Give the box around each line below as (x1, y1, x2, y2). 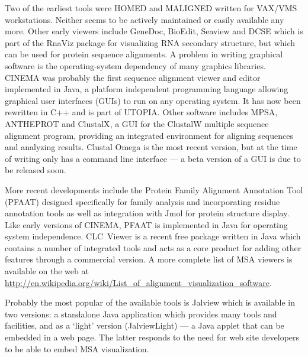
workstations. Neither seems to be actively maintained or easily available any (5, 13, 284, 25)
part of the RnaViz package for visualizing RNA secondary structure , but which (5, 36, 296, 48)
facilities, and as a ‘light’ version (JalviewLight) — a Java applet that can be (5, 319, 284, 332)
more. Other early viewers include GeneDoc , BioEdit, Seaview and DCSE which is (5, 25, 303, 37)
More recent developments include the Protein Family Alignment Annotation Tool (5, 183, 303, 196)
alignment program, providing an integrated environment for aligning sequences (5, 129, 293, 141)
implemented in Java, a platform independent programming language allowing (5, 83, 288, 95)
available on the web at (5, 265, 89, 277)
